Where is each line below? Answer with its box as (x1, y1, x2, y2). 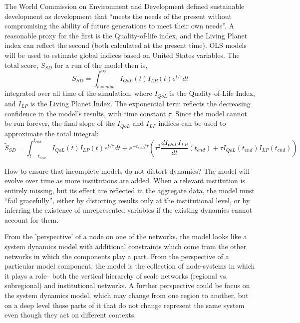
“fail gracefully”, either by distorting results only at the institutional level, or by (4, 195, 250, 205)
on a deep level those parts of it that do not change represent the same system (4, 300, 245, 310)
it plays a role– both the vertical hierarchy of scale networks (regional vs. (4, 270, 228, 281)
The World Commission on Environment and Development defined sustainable (4, 1, 245, 11)
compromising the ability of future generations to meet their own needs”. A (4, 20, 235, 31)
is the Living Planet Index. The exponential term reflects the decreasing (30, 98, 251, 108)
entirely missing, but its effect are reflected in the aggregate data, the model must (4, 185, 255, 196)
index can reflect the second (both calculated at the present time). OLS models (4, 40, 247, 50)
